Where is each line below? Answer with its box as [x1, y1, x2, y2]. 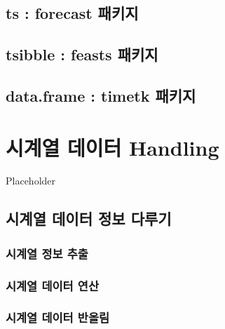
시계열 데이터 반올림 [6, 309, 109, 326]
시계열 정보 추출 [6, 244, 88, 262]
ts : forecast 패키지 [6, 2, 139, 24]
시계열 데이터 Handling [6, 133, 219, 161]
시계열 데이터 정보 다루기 [6, 208, 172, 229]
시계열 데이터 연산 [6, 276, 99, 294]
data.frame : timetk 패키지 [6, 84, 196, 106]
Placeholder [6, 173, 56, 188]
